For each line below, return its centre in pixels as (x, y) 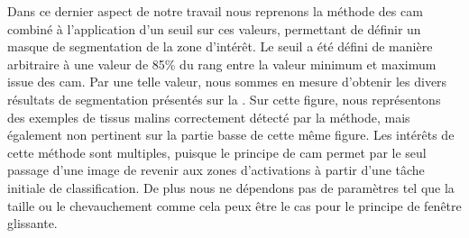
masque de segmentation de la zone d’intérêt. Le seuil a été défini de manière (220, 46)
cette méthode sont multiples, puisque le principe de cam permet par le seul (217, 152)
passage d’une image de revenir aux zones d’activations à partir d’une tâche (216, 170)
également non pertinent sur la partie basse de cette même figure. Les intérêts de (231, 135)
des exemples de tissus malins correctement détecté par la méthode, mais (209, 117)
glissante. (32, 223)
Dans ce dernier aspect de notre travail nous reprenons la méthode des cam (215, 11)
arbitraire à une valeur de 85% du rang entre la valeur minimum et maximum (222, 64)
